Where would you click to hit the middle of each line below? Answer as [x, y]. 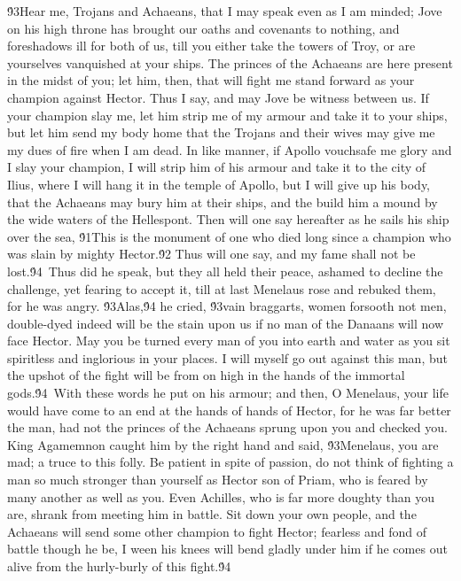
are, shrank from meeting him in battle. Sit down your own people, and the [212, 514]
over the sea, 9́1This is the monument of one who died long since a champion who [229, 236]
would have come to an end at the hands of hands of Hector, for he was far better [229, 410]
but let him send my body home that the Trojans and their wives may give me [221, 132]
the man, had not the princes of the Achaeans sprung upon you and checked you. [227, 427]
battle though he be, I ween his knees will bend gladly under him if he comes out [227, 549]
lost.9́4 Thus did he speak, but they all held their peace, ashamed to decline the [225, 271]
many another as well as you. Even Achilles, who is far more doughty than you [221, 496]
